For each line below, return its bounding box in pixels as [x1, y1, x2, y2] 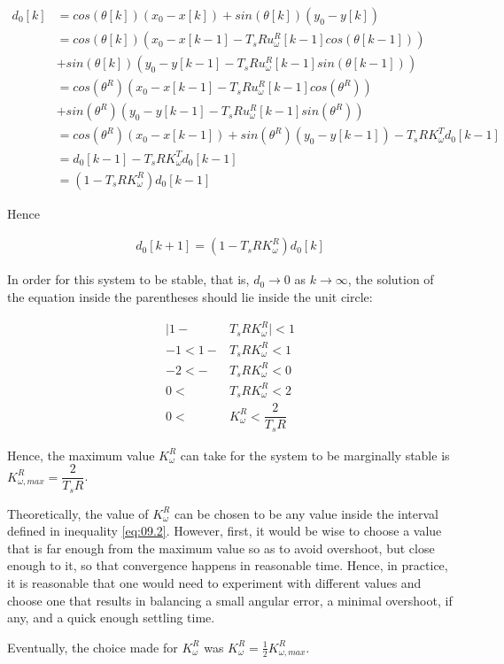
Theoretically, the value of [7, 504, 149, 522]
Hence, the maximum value [7, 445, 155, 464]
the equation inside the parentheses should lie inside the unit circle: [7, 287, 373, 305]
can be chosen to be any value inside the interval [174, 504, 438, 522]
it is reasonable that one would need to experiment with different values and [7, 574, 422, 592]
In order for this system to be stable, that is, [7, 270, 250, 289]
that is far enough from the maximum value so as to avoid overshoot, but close [7, 538, 435, 557]
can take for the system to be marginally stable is [180, 445, 450, 464]
